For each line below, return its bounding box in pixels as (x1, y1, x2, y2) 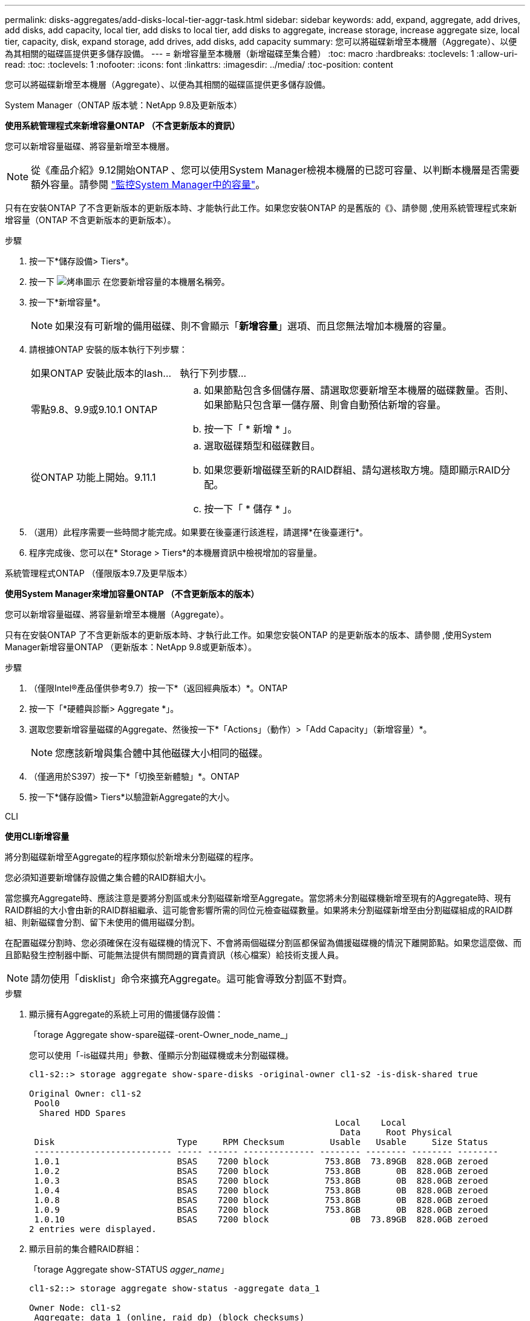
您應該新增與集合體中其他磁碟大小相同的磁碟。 (55, 747, 269, 759)
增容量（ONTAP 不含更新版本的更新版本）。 (5, 215, 176, 225)
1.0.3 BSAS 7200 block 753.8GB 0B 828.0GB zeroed (34, 1176, 488, 1186)
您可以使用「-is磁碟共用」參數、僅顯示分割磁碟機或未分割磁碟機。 (29, 1050, 294, 1060)
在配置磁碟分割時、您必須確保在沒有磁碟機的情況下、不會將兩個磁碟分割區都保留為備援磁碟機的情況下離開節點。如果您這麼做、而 (5, 938, 522, 948)
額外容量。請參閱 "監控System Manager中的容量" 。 (31, 178, 266, 191)
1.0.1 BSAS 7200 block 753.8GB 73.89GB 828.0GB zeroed (34, 1156, 488, 1166)
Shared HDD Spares (39, 1108, 126, 1118)
